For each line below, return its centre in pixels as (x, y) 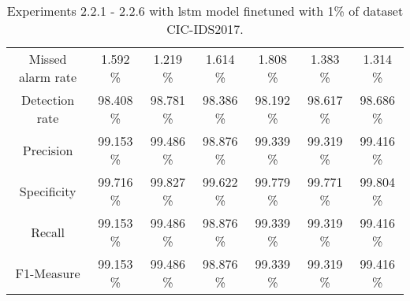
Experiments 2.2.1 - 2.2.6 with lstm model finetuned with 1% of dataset (205, 11)
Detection (48, 100)
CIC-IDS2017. (205, 29)
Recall (48, 232)
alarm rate (48, 77)
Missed (48, 59)
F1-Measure (48, 273)
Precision (48, 150)
